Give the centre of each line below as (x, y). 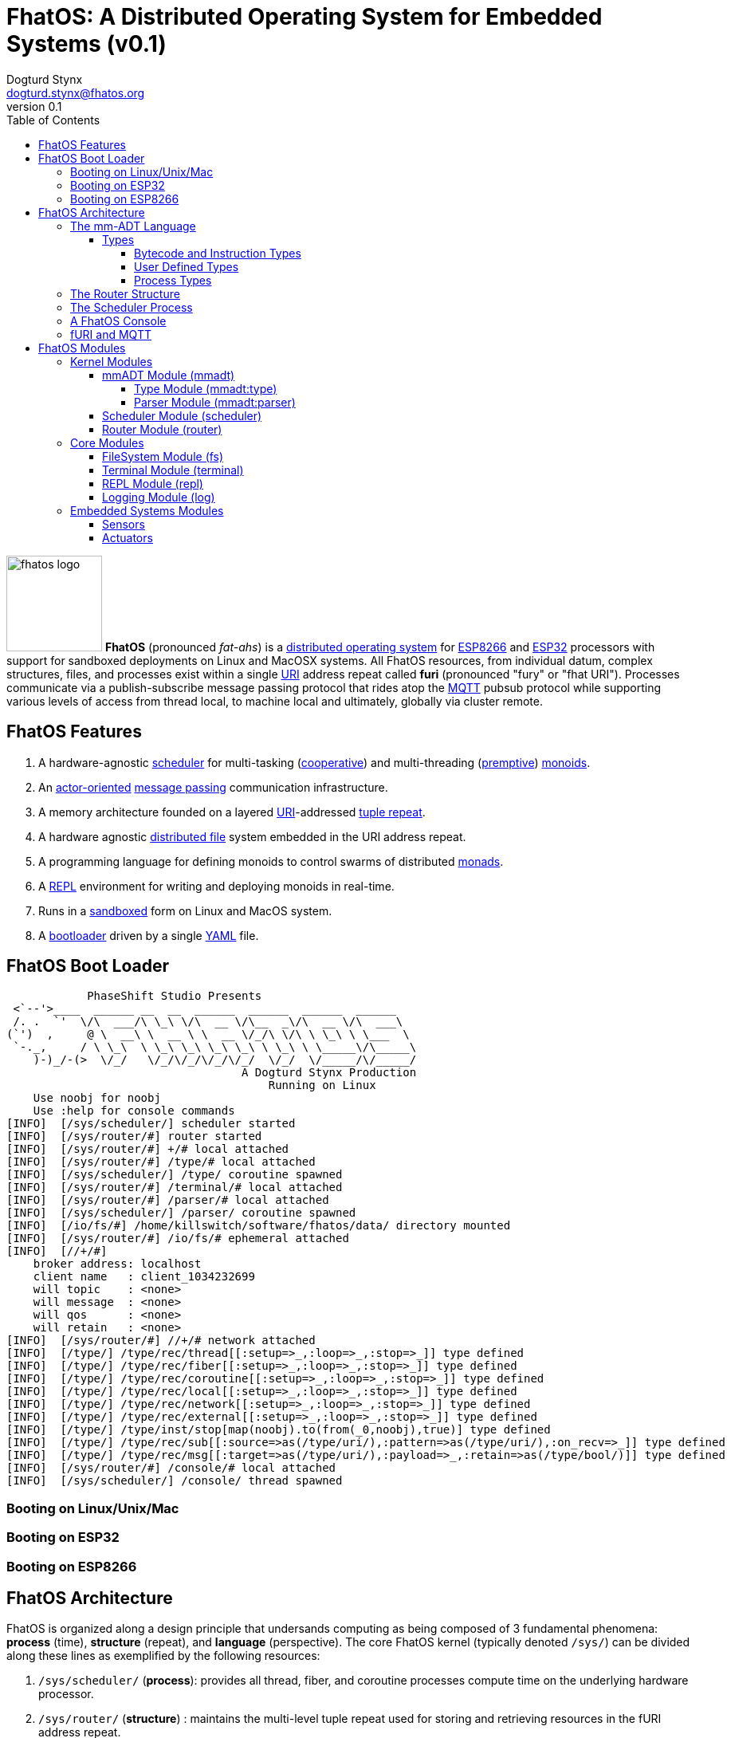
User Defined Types (187, 266)
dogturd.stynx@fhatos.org (76, 92)
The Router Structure (125, 293)
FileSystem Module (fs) (163, 456)
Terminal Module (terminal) (173, 470)
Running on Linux (322, 1085)
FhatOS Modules (82, 348)
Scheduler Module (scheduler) (182, 415)
